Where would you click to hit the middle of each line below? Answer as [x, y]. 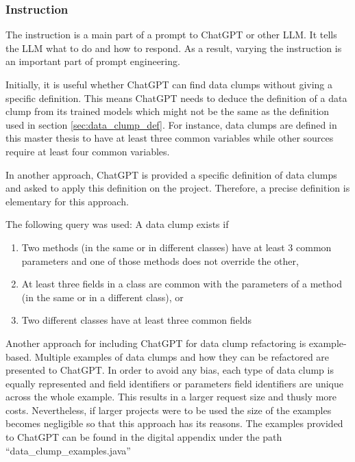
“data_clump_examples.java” [68, 450]
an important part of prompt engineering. [93, 61]
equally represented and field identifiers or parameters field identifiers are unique [174, 383]
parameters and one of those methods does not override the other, [160, 260]
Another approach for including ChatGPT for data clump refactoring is [156, 343]
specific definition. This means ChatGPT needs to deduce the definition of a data [176, 98]
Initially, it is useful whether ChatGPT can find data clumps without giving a [169, 84]
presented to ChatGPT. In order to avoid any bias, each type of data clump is [170, 370]
